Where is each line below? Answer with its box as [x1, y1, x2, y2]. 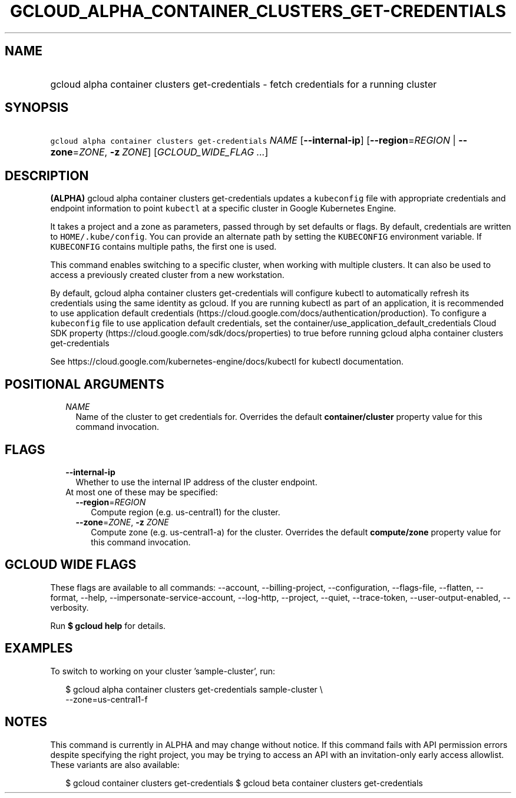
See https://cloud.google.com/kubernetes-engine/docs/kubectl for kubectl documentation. [50, 356, 404, 367]
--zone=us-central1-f [65, 694, 148, 704]
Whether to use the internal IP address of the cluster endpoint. [75, 476, 317, 487]
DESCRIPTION [5, 168, 89, 183]
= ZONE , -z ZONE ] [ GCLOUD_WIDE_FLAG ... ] [72, 146, 269, 158]
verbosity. [50, 602, 89, 612]
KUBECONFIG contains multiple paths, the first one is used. [50, 241, 277, 252]
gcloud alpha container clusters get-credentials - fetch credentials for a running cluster [50, 78, 437, 90]
